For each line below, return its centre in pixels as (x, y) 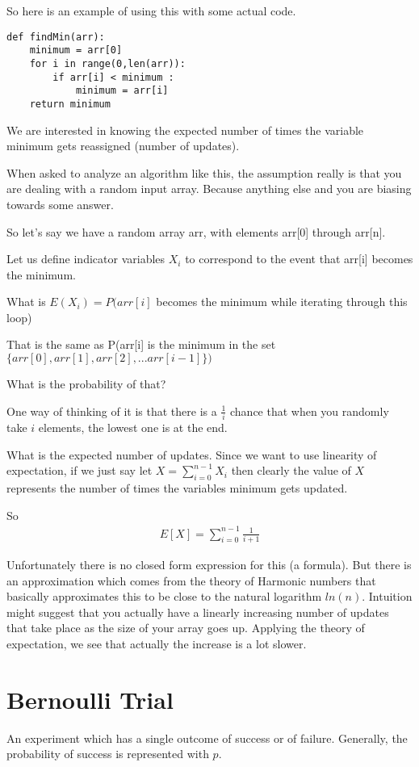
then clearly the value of (291, 470)
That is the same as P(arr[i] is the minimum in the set (141, 344)
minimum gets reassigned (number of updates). (123, 146)
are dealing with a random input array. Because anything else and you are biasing (209, 189)
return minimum (70, 104)
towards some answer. (60, 204)
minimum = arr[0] (76, 50)
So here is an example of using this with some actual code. (151, 10)
